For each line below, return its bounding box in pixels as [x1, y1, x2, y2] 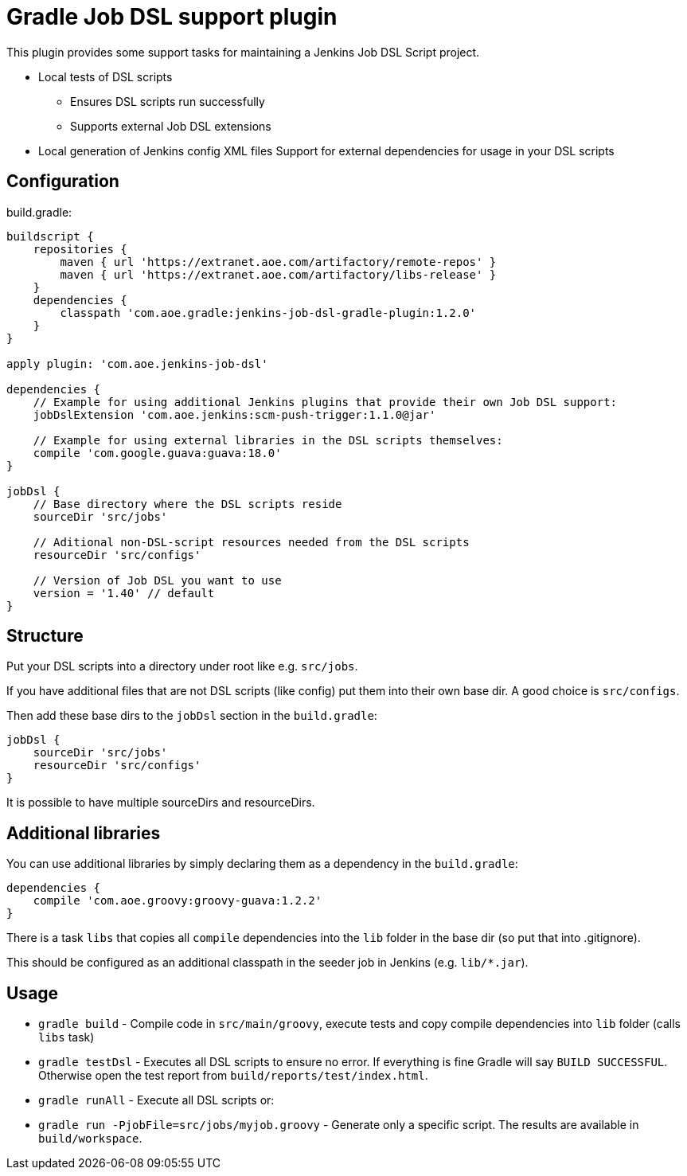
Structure [6, 626, 84, 647]
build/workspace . [38, 1131, 142, 1146]
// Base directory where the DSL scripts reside [33, 497, 342, 510]
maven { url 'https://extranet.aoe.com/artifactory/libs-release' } [60, 268, 497, 281]
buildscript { [6, 229, 94, 243]
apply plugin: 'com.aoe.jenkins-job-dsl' [6, 357, 268, 370]
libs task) [38, 1030, 95, 1045]
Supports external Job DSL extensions [70, 119, 271, 133]
